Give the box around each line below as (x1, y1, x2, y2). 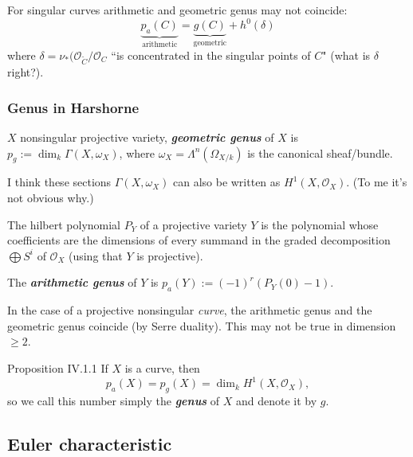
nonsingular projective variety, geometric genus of (20, 129, 274, 146)
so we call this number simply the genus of (7, 392, 220, 408)
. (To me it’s (346, 174, 407, 190)
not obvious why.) (7, 189, 94, 206)
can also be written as (172, 174, 281, 190)
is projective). (136, 247, 203, 264)
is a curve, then (124, 360, 200, 377)
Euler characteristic (7, 431, 172, 455)
